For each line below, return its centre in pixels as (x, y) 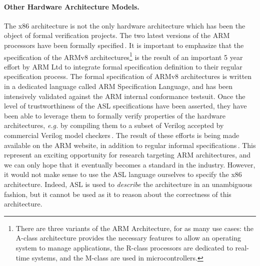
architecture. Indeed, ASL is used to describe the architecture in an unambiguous (128, 184)
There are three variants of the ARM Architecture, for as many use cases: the (135, 228)
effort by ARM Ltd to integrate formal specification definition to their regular (123, 66)
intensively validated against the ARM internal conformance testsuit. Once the (125, 96)
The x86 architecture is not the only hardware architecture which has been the (125, 25)
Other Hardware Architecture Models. (72, 6)
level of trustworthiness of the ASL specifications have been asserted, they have (125, 106)
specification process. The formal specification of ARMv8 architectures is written (128, 76)
